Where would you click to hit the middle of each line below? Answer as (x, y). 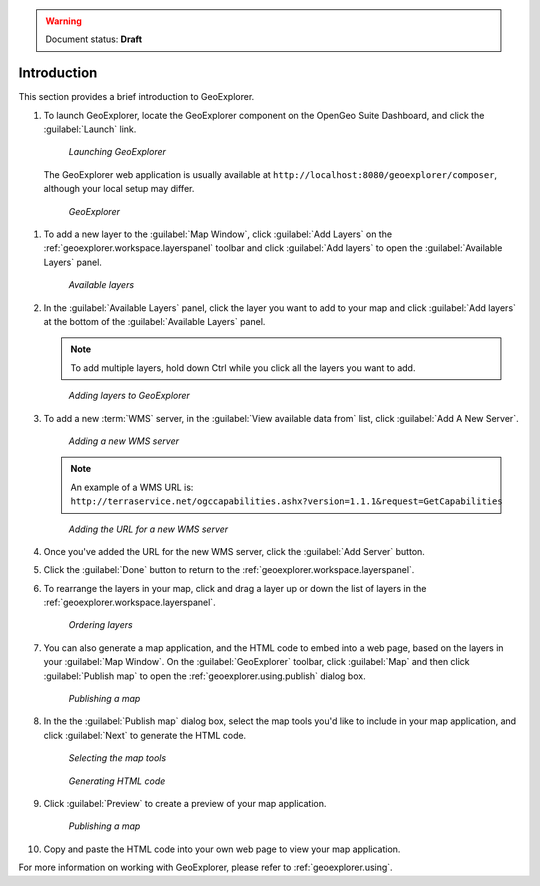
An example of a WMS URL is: (132, 487)
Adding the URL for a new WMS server (148, 529)
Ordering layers (101, 625)
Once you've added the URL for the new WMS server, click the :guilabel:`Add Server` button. (234, 551)
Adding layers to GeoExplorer (129, 396)
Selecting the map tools (117, 758)
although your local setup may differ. (119, 189)
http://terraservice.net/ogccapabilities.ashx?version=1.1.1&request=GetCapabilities (287, 501)
